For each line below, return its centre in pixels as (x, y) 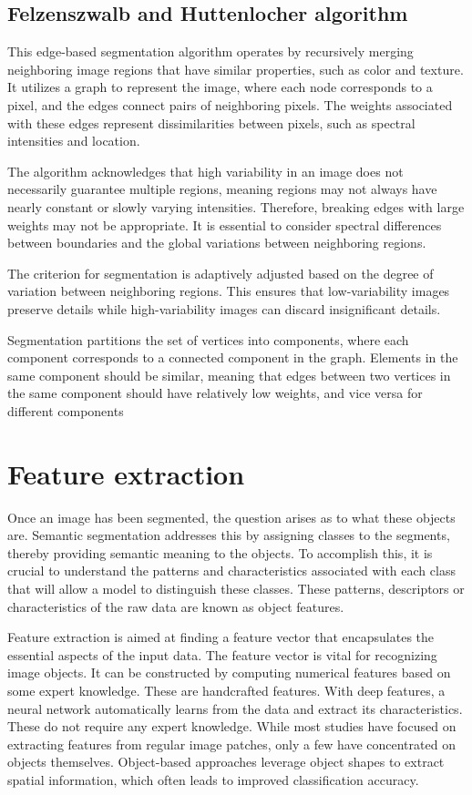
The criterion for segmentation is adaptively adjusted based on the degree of (221, 273)
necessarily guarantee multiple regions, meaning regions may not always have (222, 189)
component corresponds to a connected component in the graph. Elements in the (233, 357)
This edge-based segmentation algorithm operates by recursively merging (210, 51)
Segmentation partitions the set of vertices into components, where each (208, 339)
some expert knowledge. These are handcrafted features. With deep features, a (226, 690)
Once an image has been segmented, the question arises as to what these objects (231, 517)
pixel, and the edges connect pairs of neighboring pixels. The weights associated (230, 104)
